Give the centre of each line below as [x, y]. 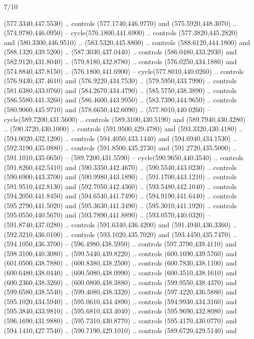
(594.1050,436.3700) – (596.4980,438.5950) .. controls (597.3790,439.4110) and [120, 244]
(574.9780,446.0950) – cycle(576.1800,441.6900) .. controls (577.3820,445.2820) [121, 33]
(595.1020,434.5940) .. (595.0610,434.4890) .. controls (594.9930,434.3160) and [120, 301]
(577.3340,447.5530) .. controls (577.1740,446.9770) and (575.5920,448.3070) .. [120, 23]
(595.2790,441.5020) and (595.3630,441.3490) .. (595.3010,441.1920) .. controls [120, 205]
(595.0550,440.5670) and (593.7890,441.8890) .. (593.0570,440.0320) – [107, 215]
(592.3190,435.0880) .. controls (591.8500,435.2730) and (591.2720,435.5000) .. [120, 148]
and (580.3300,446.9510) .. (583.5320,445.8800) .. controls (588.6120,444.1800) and [127, 42]
